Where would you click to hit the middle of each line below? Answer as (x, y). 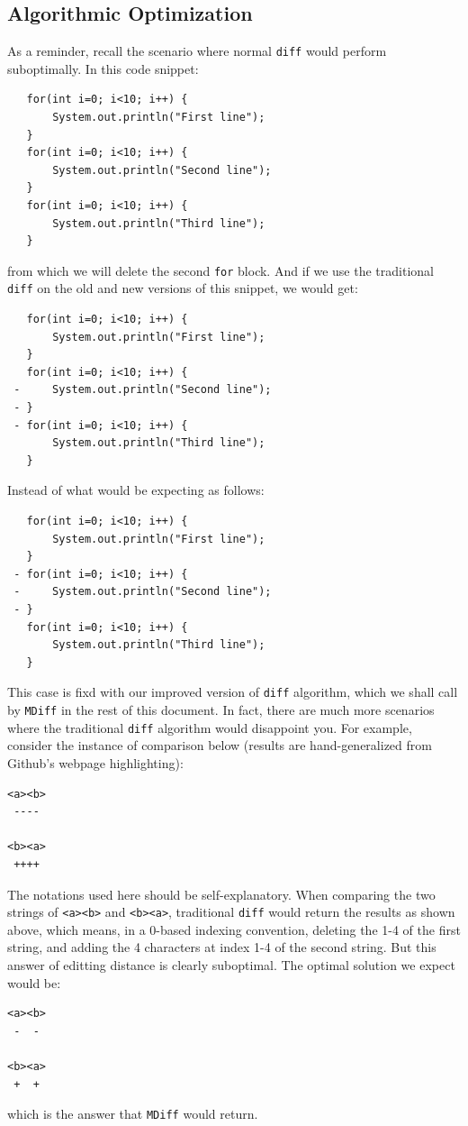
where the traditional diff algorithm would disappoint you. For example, (210, 727)
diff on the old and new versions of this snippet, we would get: (183, 288)
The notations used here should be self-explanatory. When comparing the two (221, 894)
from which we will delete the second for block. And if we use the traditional (220, 270)
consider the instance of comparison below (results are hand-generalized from (220, 745)
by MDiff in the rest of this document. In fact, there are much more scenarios (221, 710)
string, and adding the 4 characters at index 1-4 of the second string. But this (222, 947)
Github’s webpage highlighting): (95, 762)
